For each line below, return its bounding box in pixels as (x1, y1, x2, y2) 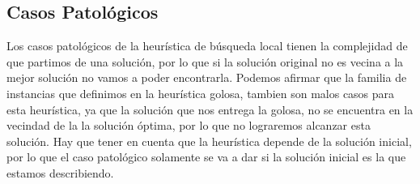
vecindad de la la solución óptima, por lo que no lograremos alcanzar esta (6, 117, 371, 134)
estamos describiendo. (6, 164, 114, 181)
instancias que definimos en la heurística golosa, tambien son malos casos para (6, 84, 395, 101)
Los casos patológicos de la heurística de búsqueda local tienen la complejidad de (6, 37, 408, 54)
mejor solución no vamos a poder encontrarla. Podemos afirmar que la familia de (6, 69, 407, 86)
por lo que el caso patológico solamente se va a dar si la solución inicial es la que (6, 148, 406, 165)
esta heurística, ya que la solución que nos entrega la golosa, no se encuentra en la (6, 101, 414, 118)
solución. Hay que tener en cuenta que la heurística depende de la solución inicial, (6, 132, 412, 149)
